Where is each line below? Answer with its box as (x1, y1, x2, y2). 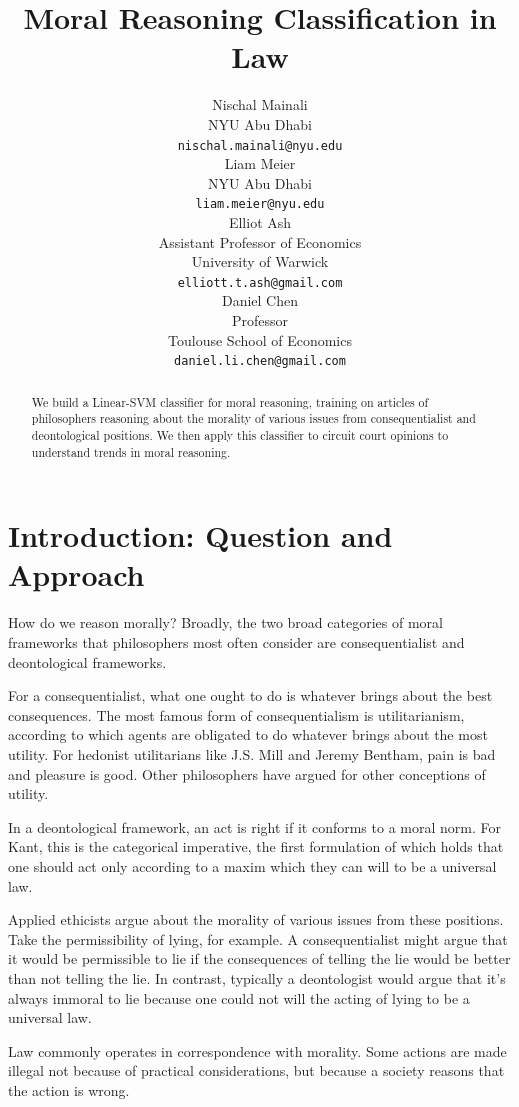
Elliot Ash (228, 212, 292, 232)
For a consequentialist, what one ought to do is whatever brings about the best (8, 685, 493, 706)
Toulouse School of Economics (168, 329, 352, 350)
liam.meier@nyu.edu (195, 197, 325, 212)
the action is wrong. (8, 1079, 130, 1100)
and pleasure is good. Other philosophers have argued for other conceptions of (8, 763, 486, 784)
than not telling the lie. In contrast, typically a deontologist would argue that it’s (8, 967, 506, 988)
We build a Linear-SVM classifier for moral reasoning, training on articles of (31, 393, 429, 410)
